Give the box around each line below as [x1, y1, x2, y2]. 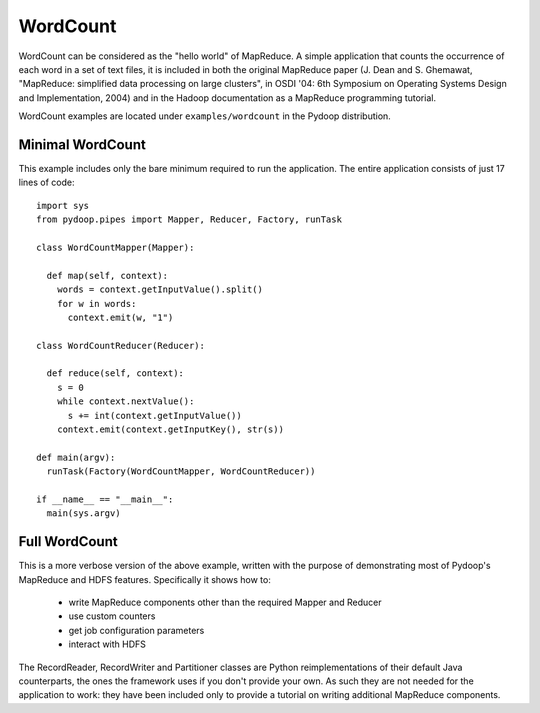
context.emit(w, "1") [67, 311, 174, 323]
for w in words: [56, 298, 137, 309]
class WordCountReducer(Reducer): [36, 340, 205, 351]
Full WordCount [18, 533, 119, 550]
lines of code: [18, 176, 75, 189]
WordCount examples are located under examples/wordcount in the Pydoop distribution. [18, 110, 392, 122]
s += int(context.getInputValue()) [67, 410, 242, 421]
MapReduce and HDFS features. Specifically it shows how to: [18, 573, 272, 585]
